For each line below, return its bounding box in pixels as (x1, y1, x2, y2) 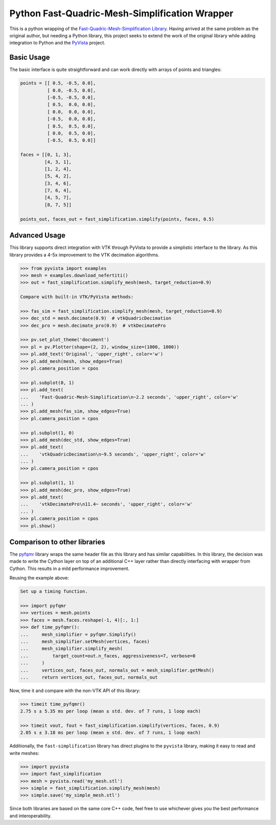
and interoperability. (9, 813, 52, 819)
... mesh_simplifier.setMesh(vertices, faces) (20, 638, 150, 644)
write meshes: (9, 750, 39, 756)
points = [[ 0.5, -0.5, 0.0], (20, 80, 96, 86)
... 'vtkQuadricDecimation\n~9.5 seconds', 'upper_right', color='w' (20, 451, 206, 457)
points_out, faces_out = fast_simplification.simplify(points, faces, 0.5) (20, 216, 215, 222)
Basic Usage (9, 53, 50, 62)
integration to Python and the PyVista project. (9, 40, 106, 46)
